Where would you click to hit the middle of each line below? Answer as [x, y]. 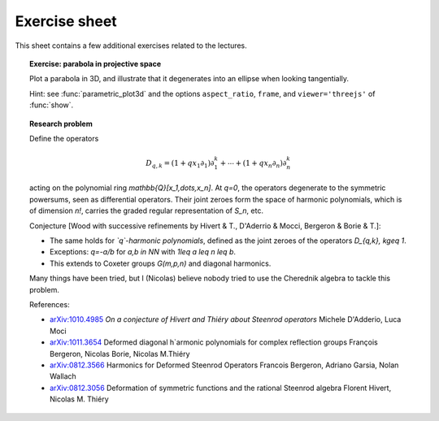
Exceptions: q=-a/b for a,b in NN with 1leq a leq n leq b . [143, 252]
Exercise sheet [66, 21]
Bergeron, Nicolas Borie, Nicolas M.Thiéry [120, 354]
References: [50, 304]
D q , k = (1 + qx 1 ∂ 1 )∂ [180, 164]
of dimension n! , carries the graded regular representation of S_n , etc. [147, 210]
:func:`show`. [52, 105]
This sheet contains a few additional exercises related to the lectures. [131, 46]
